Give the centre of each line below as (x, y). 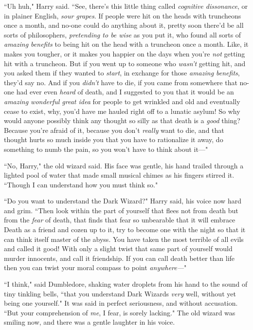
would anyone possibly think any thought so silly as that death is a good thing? (122, 120)
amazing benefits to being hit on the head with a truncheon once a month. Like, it (126, 44)
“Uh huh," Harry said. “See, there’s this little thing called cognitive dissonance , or (126, 6)
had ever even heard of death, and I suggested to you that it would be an (125, 92)
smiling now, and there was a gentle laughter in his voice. (90, 322)
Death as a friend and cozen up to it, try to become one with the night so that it (125, 229)
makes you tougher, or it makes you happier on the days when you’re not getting (125, 53)
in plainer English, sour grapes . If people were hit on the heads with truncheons (123, 15)
